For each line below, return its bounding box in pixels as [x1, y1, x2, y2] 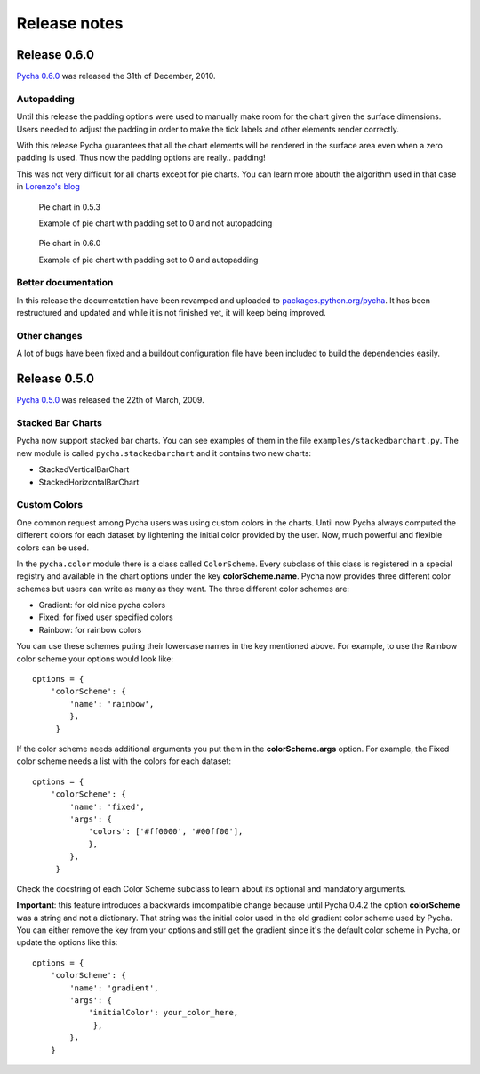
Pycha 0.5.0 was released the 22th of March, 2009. [16, 395, 204, 405]
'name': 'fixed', [69, 801, 146, 812]
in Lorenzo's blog [16, 181, 80, 192]
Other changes [16, 330, 83, 342]
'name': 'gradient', [69, 982, 159, 993]
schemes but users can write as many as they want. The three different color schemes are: [16, 583, 350, 594]
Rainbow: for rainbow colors [38, 624, 142, 635]
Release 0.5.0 [16, 372, 95, 387]
